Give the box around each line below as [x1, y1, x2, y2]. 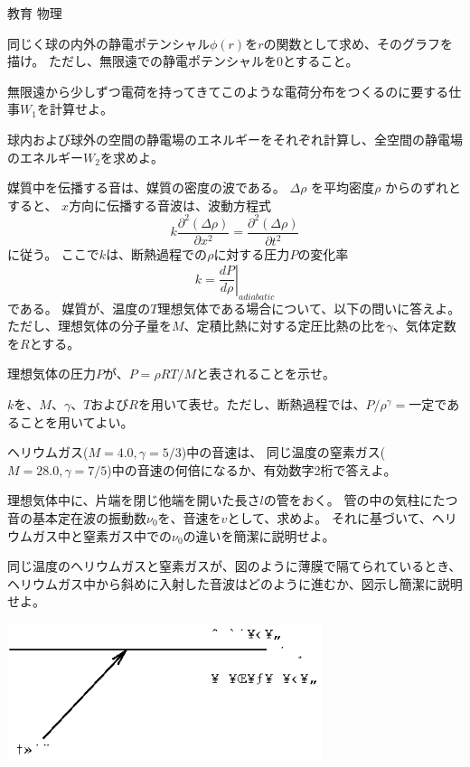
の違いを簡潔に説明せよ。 [183, 526, 335, 545]
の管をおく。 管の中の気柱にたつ [263, 491, 458, 510]
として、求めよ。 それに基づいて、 [227, 508, 432, 527]
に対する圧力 [213, 245, 290, 264]
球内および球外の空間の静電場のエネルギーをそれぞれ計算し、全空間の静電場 [7, 129, 463, 148]
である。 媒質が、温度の [7, 298, 151, 317]
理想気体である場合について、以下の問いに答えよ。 [157, 298, 461, 317]
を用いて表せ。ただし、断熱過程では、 [137, 395, 366, 414]
